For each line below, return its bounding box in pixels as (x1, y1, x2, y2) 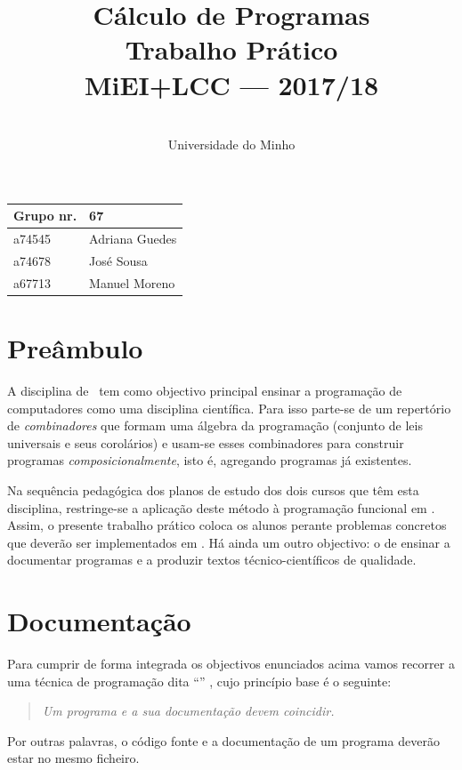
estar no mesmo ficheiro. (7, 749, 140, 767)
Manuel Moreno (89, 273, 175, 292)
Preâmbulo (7, 330, 143, 365)
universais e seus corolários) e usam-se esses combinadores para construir (7, 433, 404, 452)
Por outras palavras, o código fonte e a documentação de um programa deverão (7, 731, 440, 750)
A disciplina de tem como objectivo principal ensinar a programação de (7, 381, 402, 399)
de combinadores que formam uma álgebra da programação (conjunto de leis (7, 416, 423, 435)
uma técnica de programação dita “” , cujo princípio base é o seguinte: (7, 671, 392, 690)
